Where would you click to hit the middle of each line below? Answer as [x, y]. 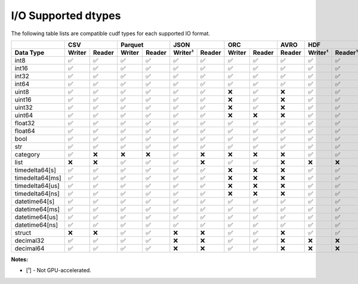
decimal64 [30, 248]
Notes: [20, 259]
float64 [25, 131]
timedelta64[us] [37, 186]
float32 [25, 123]
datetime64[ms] [37, 209]
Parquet [132, 45]
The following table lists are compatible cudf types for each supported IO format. [111, 33]
